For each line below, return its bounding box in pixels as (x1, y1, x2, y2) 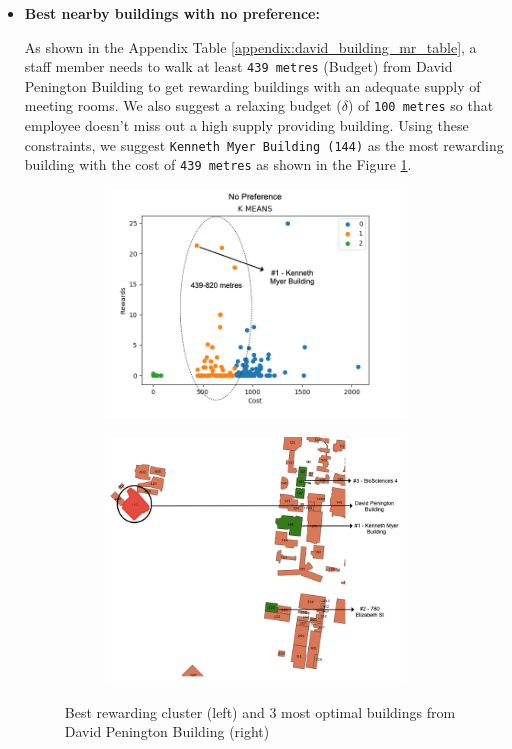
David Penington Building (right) (64, 721, 270, 742)
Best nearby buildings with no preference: (24, 3, 320, 23)
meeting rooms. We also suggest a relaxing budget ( (24, 95, 342, 116)
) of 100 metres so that (347, 95, 494, 116)
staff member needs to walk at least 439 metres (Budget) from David (24, 56, 453, 77)
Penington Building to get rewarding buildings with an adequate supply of (24, 75, 481, 96)
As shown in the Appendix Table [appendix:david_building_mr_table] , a (24, 36, 477, 57)
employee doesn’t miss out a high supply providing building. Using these (24, 115, 469, 136)
